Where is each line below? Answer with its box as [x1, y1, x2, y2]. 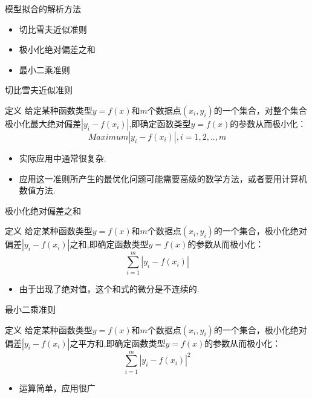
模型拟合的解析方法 [5, 2, 81, 15]
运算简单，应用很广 [19, 381, 96, 394]
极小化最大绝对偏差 [5, 117, 81, 129]
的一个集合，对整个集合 [213, 103, 307, 116]
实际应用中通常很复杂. [19, 151, 106, 164]
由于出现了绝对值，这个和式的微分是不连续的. [19, 282, 200, 295]
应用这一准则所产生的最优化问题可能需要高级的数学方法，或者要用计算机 [19, 172, 307, 184]
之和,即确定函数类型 [70, 238, 149, 250]
